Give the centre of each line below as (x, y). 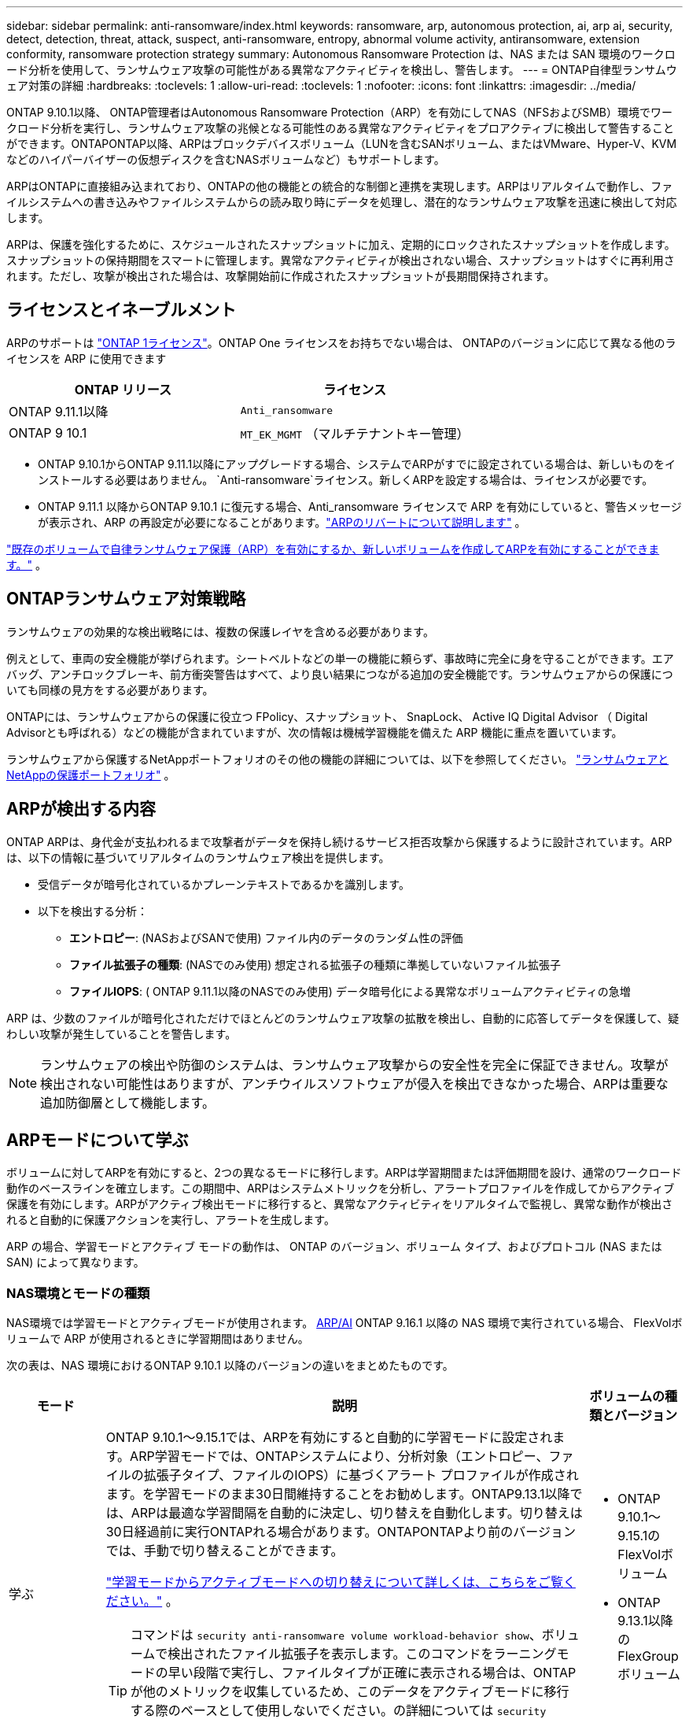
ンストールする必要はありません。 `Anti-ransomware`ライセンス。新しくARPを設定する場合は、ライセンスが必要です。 (346, 479)
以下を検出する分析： (93, 911)
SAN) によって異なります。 (76, 1262)
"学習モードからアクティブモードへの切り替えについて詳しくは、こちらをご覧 (334, 1582)
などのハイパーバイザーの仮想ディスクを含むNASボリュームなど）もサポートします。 (226, 159)
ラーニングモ (531, 1654)
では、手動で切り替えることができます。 (225, 1551)
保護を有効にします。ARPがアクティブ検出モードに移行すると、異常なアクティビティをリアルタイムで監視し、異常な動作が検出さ (340, 1204)
